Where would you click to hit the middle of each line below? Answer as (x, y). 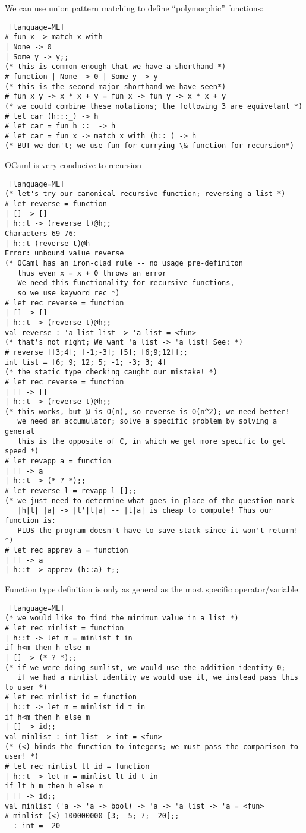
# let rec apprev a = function (67, 550)
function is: (30, 521)
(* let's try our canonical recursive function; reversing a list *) (145, 194)
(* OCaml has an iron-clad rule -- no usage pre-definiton (124, 263)
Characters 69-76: (41, 234)
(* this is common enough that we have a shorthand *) (116, 67)
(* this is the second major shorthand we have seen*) (116, 86)
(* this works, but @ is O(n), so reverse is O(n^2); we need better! (147, 411)
